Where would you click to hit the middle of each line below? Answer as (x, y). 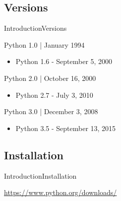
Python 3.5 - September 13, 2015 (66, 128)
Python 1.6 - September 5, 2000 (64, 61)
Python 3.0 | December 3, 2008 (51, 111)
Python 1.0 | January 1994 (44, 44)
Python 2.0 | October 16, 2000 (50, 78)
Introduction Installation (40, 175)
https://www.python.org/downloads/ (60, 192)
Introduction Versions (35, 28)
